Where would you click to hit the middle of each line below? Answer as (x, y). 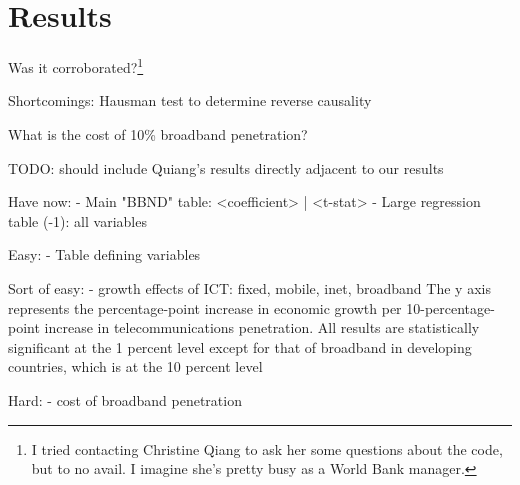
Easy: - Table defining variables (104, 254)
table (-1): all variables (77, 220)
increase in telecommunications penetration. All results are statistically (262, 327)
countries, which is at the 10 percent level (135, 366)
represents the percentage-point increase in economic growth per (205, 307)
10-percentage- (450, 307)
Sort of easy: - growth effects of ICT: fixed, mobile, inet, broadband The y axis (249, 287)
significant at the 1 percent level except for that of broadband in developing (240, 346)
